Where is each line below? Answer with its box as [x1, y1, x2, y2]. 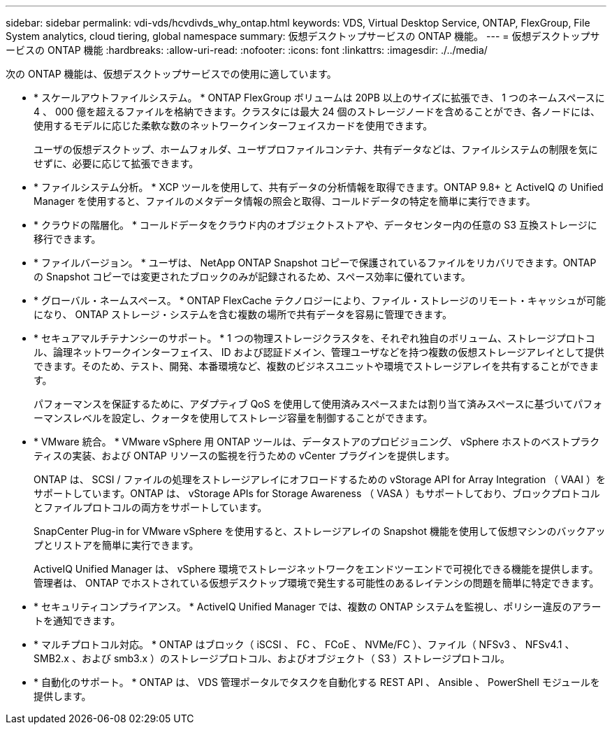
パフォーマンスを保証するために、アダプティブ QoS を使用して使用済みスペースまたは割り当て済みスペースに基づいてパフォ [34, 398, 603, 410]
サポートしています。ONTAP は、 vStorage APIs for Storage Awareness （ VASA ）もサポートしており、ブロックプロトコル [34, 487, 600, 499]
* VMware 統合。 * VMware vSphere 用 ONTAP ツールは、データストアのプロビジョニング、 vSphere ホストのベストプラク [34, 436, 600, 448]
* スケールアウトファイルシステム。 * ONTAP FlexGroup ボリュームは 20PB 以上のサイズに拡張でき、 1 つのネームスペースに [34, 92, 605, 103]
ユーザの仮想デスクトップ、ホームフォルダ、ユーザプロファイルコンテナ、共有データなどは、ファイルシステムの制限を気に [34, 143, 598, 155]
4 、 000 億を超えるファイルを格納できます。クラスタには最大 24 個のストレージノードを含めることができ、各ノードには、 [34, 106, 600, 117]
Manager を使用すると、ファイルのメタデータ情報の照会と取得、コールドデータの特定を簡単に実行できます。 [34, 195, 536, 207]
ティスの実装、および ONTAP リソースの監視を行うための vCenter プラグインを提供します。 [34, 450, 455, 461]
